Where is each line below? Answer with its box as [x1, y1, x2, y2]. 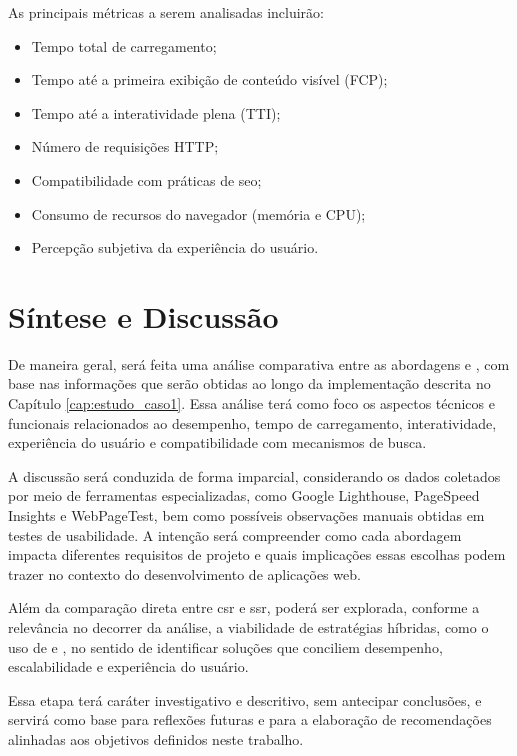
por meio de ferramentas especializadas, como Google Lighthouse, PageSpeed [8, 485, 480, 506]
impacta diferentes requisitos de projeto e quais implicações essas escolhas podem [8, 544, 506, 565]
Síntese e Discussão [8, 295, 279, 336]
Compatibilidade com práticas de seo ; [31, 169, 262, 190]
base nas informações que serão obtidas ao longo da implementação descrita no [8, 373, 491, 394]
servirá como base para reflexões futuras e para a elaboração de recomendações [8, 709, 492, 730]
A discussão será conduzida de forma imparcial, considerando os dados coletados [8, 465, 501, 486]
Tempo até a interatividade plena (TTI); [31, 102, 281, 123]
